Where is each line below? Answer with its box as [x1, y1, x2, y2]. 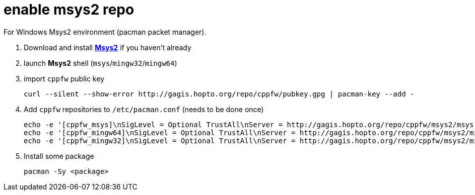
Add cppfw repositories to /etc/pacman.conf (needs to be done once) [24, 105, 264, 114]
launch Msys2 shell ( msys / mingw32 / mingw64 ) [24, 58, 177, 67]
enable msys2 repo [4, 1, 134, 18]
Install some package [24, 151, 94, 160]
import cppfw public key [24, 74, 104, 83]
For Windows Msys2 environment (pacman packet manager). [4, 27, 207, 36]
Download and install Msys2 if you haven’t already [24, 43, 191, 52]
